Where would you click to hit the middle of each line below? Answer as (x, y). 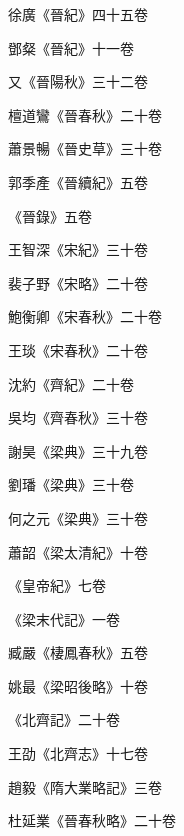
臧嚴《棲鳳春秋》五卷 (78, 652)
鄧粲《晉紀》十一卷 (71, 47)
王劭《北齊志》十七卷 (78, 753)
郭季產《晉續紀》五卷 (78, 181)
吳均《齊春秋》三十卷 (78, 417)
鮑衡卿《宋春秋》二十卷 (85, 316)
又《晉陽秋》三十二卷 (78, 81)
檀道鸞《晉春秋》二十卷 (85, 114)
